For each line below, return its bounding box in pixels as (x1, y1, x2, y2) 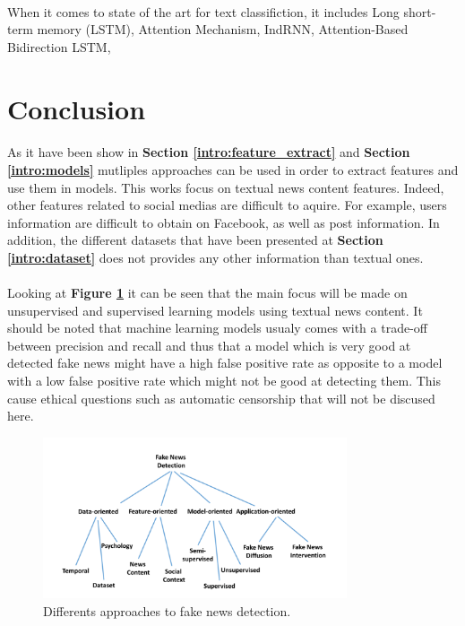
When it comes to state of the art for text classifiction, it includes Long (7, 2, 400, 21)
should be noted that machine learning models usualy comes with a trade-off (7, 318, 427, 337)
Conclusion (7, 90, 146, 126)
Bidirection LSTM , (7, 37, 111, 56)
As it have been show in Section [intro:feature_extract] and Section (7, 143, 410, 161)
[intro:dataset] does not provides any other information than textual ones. (7, 248, 424, 266)
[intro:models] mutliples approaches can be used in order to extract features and (7, 160, 459, 178)
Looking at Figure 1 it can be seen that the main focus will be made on (7, 283, 408, 302)
